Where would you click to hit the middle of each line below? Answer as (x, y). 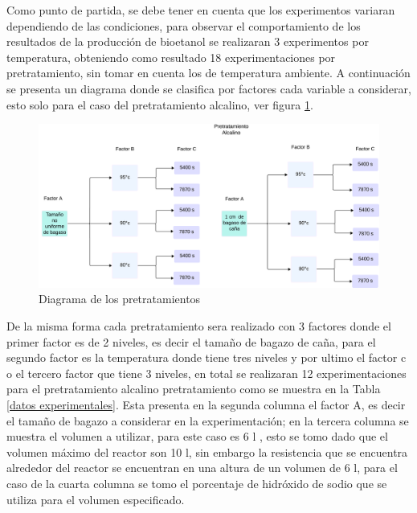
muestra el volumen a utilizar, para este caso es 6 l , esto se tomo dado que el (197, 436)
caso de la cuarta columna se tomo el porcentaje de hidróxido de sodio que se (197, 483)
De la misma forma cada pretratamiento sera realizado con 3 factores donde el (199, 326)
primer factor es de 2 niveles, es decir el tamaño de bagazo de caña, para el (191, 341)
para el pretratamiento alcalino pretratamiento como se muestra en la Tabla (194, 389)
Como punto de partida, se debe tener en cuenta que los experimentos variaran (201, 10)
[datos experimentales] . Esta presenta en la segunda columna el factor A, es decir (206, 405)
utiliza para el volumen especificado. (96, 499)
